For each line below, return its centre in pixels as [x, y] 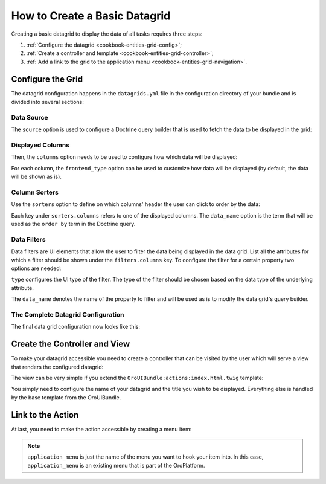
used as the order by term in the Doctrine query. [73, 224]
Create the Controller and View [71, 344]
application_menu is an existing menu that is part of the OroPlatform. [116, 465]
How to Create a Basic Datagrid [91, 16]
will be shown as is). [36, 177]
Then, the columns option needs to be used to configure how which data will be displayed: [124, 157]
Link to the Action [45, 415]
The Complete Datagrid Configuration [68, 314]
